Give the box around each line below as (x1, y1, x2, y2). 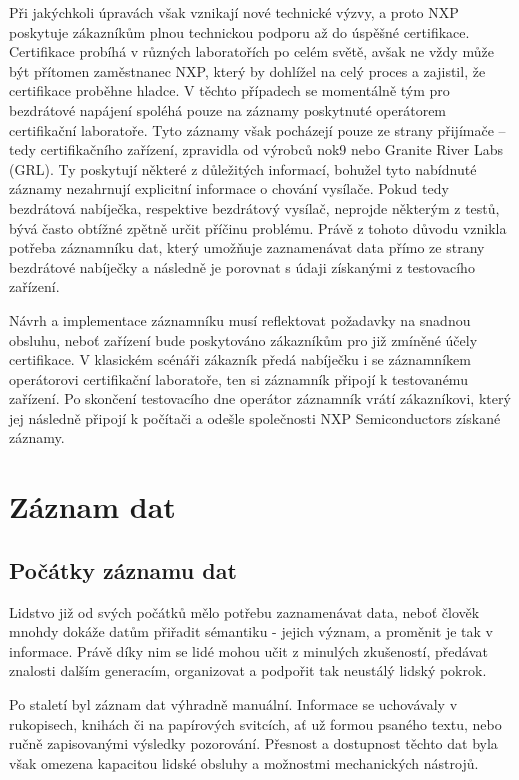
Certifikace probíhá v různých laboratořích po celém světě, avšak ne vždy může (9, 41, 494, 62)
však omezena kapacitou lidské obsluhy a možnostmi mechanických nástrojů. (9, 752, 479, 773)
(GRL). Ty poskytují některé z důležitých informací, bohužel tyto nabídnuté (9, 158, 477, 179)
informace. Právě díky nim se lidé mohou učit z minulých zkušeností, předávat (9, 640, 488, 661)
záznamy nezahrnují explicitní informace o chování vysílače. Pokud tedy (9, 178, 449, 199)
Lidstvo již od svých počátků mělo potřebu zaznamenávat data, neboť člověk (9, 601, 480, 622)
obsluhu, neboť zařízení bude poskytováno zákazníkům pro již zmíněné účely (9, 329, 478, 350)
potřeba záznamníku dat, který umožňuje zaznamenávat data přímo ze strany (9, 237, 485, 258)
